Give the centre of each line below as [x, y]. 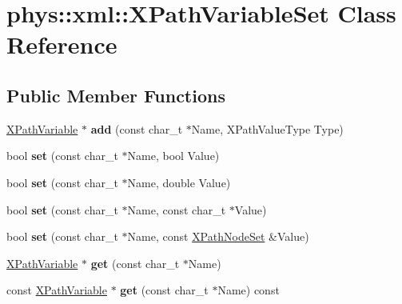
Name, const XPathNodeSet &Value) [218, 236]
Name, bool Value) [173, 156]
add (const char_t [137, 128]
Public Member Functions [116, 95]
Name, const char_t [177, 209]
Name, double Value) [179, 182]
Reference [62, 44]
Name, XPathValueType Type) [267, 128]
